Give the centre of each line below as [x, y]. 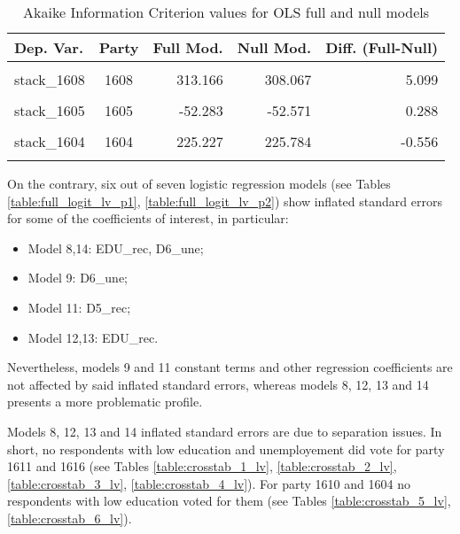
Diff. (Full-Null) [382, 47]
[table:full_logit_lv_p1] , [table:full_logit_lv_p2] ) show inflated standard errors [225, 201]
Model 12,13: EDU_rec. [93, 337]
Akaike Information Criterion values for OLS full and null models [226, 12]
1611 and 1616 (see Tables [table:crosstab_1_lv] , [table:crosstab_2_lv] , [202, 466]
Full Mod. [188, 47]
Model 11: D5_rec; [79, 307]
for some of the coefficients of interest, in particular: [148, 218]
